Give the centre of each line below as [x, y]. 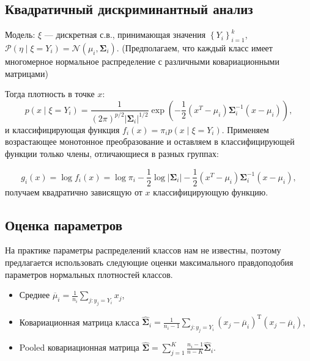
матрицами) [27, 73]
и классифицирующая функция [62, 129]
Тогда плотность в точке [50, 94]
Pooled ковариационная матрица [79, 347]
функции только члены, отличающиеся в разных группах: [112, 153]
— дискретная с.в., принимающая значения [125, 35]
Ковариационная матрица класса [79, 322]
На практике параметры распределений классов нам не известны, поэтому [143, 250]
